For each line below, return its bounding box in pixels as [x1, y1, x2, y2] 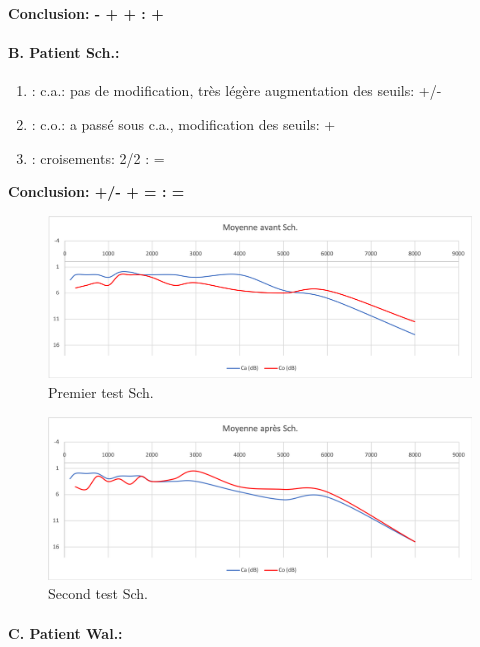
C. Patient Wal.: [8, 622, 123, 643]
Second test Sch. [48, 583, 149, 604]
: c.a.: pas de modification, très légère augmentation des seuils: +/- [31, 80, 442, 101]
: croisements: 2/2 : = [31, 147, 165, 168]
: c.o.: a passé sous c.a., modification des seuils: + [31, 113, 336, 134]
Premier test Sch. [48, 382, 154, 403]
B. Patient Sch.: [8, 42, 120, 63]
